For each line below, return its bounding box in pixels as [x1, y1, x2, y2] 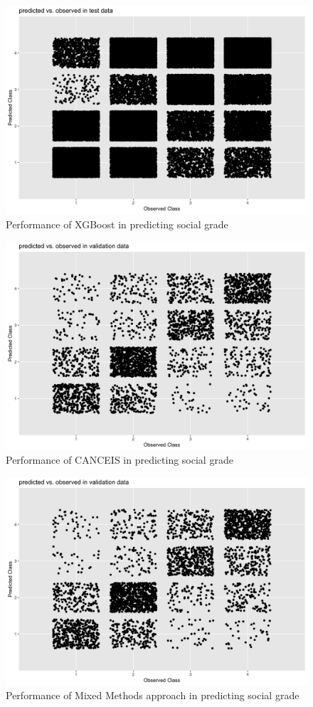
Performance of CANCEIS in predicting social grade [6, 452, 233, 467]
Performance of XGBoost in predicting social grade [6, 216, 228, 231]
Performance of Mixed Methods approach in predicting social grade [6, 688, 299, 703]
